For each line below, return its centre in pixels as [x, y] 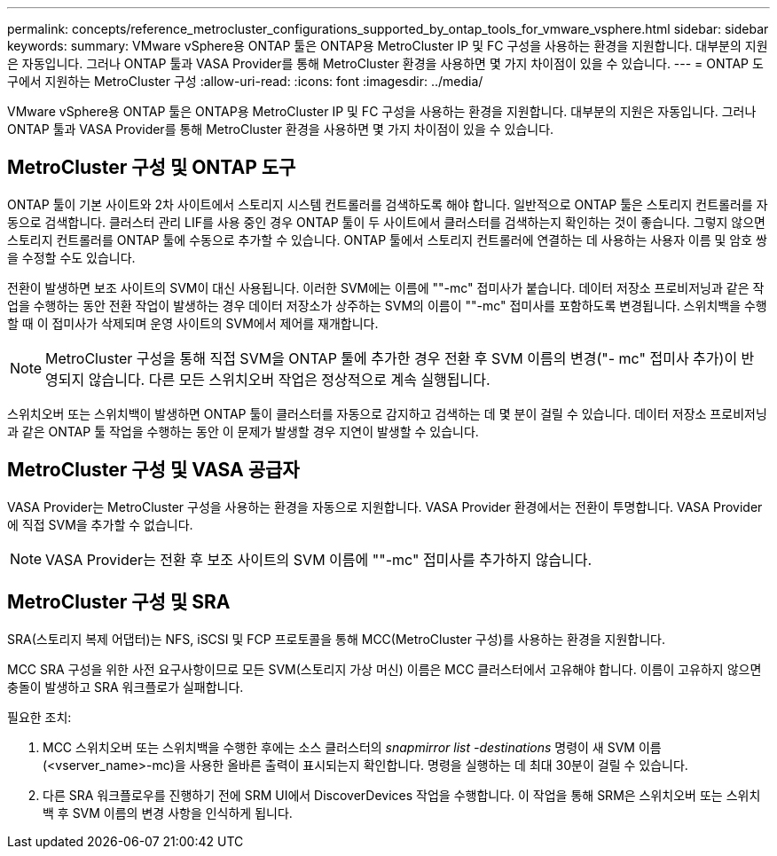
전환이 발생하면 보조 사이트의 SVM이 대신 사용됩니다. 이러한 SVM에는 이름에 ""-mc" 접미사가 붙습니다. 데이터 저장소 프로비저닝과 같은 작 [386, 287]
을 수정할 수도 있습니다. [71, 257]
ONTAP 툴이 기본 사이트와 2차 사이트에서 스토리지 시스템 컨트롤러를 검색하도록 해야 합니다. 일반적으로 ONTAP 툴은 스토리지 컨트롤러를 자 [388, 204]
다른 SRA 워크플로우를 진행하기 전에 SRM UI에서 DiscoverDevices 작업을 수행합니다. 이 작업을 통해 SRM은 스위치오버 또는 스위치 [402, 795]
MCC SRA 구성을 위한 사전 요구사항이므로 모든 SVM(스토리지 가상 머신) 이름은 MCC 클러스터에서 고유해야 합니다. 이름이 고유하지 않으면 [385, 669]
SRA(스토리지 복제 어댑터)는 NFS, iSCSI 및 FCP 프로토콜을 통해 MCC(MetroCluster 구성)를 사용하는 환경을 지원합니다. [337, 639]
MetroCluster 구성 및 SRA [119, 602]
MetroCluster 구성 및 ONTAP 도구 [152, 168]
